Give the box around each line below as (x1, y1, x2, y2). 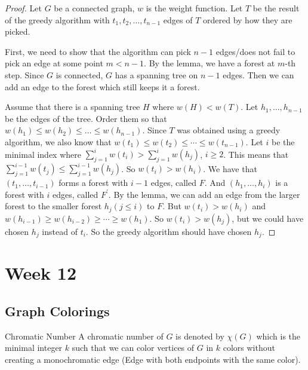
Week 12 (5, 261, 77, 285)
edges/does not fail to (215, 45, 295, 57)
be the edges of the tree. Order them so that (5, 112, 167, 124)
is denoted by (175, 329, 224, 342)
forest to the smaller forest (5, 200, 102, 212)
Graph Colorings (5, 301, 110, 320)
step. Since (5, 68, 44, 81)
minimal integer (5, 341, 63, 354)
